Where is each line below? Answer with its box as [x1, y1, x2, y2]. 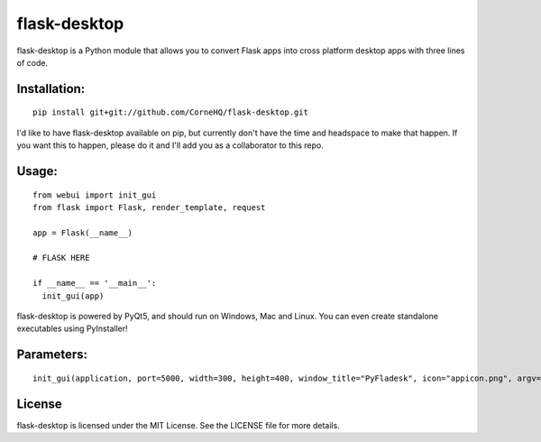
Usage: [16, 163, 59, 179]
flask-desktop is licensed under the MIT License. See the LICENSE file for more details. [16, 419, 340, 430]
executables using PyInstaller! [16, 323, 128, 334]
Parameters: [16, 347, 87, 363]
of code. [16, 57, 49, 68]
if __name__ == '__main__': [32, 278, 157, 289]
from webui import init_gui [32, 189, 157, 200]
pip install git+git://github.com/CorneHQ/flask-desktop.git [32, 107, 308, 117]
